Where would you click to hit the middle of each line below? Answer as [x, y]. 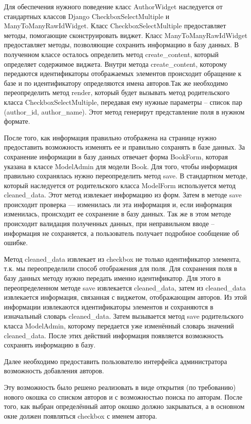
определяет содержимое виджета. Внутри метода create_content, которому [116, 64]
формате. [17, 121]
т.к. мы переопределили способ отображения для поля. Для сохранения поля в [121, 268]
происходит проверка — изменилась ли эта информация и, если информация [118, 204]
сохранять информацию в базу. [50, 345]
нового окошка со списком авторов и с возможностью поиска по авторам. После [123, 396]
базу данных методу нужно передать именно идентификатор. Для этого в [112, 278]
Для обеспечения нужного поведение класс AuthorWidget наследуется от [113, 6]
